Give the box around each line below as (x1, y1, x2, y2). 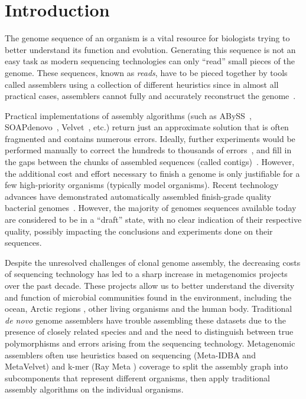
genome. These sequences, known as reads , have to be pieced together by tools (5, 66, 288, 78)
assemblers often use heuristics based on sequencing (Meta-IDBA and (5, 348, 256, 361)
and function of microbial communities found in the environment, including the (5, 291, 292, 303)
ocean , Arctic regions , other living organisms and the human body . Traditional (5, 302, 292, 315)
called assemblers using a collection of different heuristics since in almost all (5, 78, 279, 90)
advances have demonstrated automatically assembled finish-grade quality (5, 190, 272, 202)
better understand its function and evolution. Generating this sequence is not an (5, 43, 296, 55)
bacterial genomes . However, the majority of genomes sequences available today (5, 202, 297, 214)
